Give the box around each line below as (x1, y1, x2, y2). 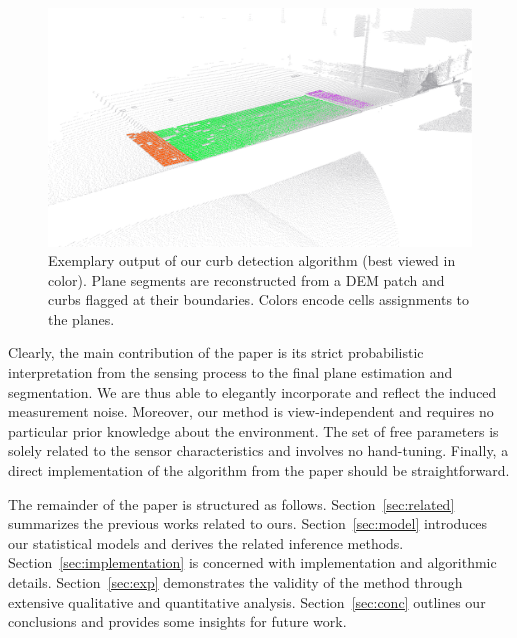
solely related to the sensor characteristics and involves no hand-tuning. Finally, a (8, 440, 509, 461)
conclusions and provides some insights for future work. (8, 611, 347, 632)
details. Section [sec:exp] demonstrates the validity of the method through (8, 572, 463, 592)
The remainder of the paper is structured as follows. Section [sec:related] (8, 493, 455, 514)
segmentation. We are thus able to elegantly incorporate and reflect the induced (8, 381, 497, 402)
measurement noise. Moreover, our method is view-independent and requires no (8, 401, 494, 422)
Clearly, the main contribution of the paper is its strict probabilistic (8, 342, 424, 363)
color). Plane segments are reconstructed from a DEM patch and (48, 269, 445, 290)
